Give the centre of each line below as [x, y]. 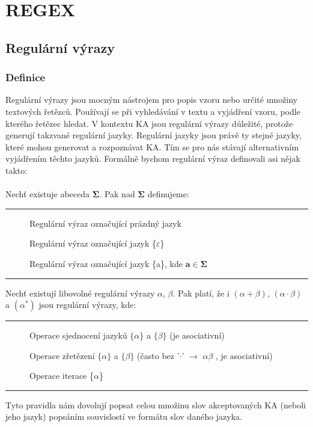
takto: [17, 170]
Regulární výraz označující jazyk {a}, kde [106, 263]
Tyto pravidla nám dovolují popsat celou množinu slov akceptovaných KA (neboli [156, 404]
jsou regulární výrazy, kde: [87, 305]
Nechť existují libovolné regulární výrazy [80, 293]
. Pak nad [117, 194]
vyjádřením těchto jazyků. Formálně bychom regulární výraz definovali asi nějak [153, 158]
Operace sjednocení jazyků [78, 335]
